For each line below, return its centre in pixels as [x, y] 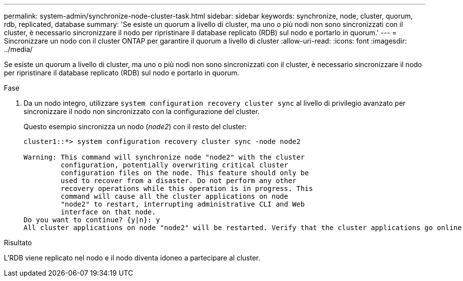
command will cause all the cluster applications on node [174, 196]
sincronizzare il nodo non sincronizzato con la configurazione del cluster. [142, 111]
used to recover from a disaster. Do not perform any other [179, 181]
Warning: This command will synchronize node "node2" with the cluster [164, 157]
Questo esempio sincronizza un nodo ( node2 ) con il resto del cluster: [135, 127]
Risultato [18, 243]
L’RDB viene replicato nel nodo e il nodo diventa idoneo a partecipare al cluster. [132, 258]
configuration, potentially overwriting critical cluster [174, 165]
